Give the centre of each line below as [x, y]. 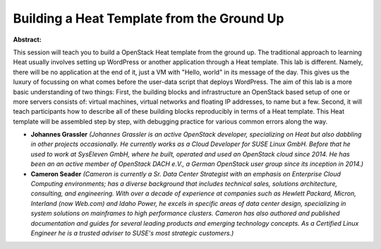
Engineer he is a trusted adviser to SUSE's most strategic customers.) [132, 233]
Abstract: [27, 40]
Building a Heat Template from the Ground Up [149, 18]
